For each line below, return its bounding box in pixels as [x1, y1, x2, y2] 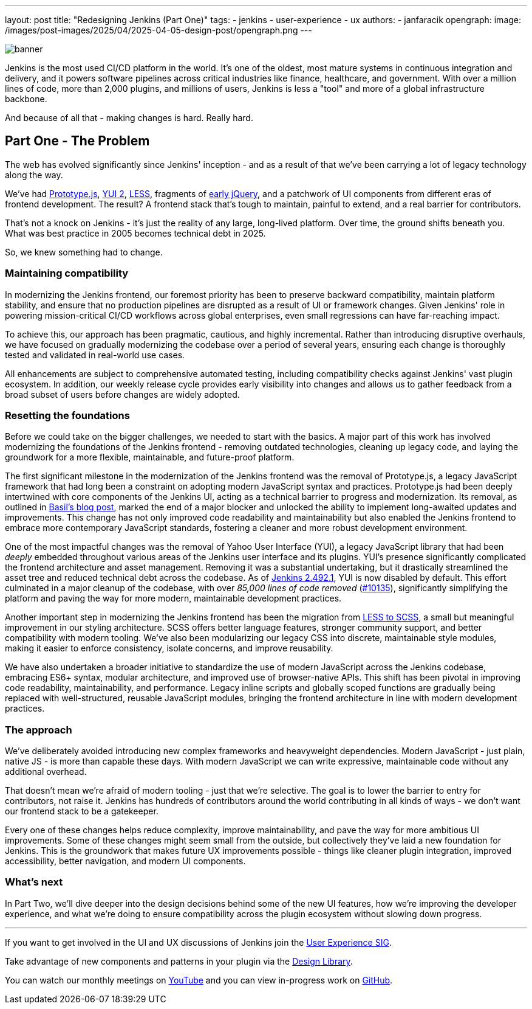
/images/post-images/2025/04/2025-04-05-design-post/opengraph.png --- [5, 25, 312, 35]
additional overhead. [5, 766, 87, 777]
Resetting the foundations [5, 409, 130, 421]
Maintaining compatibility [5, 267, 129, 280]
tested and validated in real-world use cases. [5, 349, 185, 360]
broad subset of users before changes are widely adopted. [5, 389, 240, 400]
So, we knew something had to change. [5, 246, 163, 257]
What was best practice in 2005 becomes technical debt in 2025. [5, 227, 266, 238]
